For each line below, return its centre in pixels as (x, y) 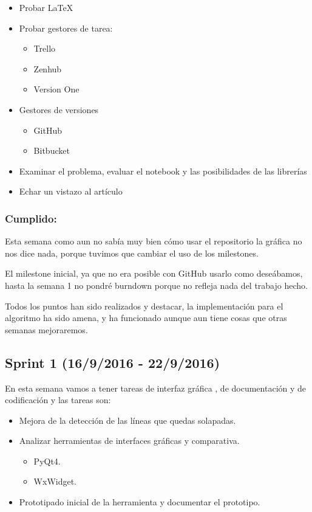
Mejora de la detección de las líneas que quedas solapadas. (127, 420)
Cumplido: (31, 218)
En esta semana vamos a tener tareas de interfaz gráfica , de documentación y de (156, 388)
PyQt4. (47, 461)
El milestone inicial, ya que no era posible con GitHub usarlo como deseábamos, (154, 273)
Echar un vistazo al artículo (71, 191)
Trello (45, 48)
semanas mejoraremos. (46, 329)
